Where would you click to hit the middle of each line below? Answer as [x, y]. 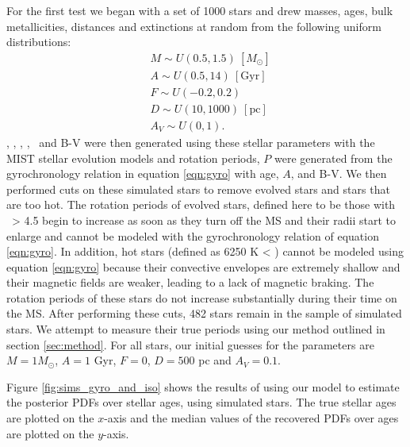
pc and [215, 360]
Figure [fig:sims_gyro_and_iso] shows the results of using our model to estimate [203, 386]
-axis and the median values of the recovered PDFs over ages [251, 418]
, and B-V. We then [339, 173]
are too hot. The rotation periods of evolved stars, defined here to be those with [201, 204]
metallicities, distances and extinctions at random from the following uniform [194, 26]
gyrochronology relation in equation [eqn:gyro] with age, [143, 173]
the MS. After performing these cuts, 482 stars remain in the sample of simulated [204, 313]
